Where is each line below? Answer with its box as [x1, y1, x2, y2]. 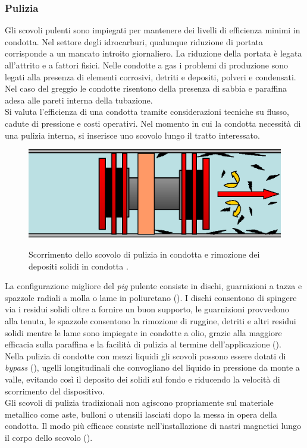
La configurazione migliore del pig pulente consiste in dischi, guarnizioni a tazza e [5, 280, 302, 292]
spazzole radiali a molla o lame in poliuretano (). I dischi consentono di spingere [5, 291, 297, 303]
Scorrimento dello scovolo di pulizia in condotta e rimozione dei [29, 248, 260, 260]
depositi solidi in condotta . [29, 259, 129, 272]
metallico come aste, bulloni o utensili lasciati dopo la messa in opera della [5, 408, 277, 420]
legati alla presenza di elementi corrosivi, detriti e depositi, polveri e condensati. [5, 70, 296, 83]
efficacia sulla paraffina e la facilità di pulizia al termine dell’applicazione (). [5, 338, 281, 350]
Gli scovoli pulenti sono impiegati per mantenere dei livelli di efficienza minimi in [5, 24, 300, 36]
